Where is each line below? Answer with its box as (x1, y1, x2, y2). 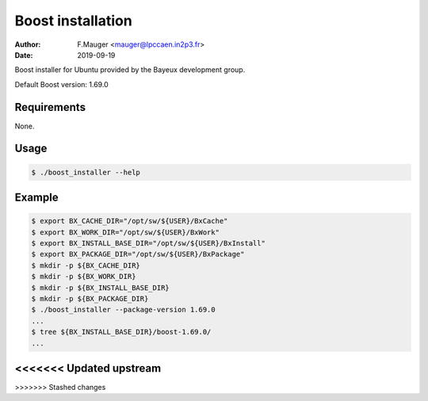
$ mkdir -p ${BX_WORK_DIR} (31, 272, 136, 281)
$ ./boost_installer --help (31, 167, 140, 177)
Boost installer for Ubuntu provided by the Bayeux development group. (14, 65, 246, 74)
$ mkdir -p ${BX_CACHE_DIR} (31, 261, 140, 269)
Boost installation (14, 12, 132, 29)
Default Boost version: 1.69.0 (14, 79, 109, 89)
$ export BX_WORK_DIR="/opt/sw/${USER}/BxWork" (31, 227, 220, 237)
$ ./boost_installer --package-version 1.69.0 (31, 305, 216, 315)
